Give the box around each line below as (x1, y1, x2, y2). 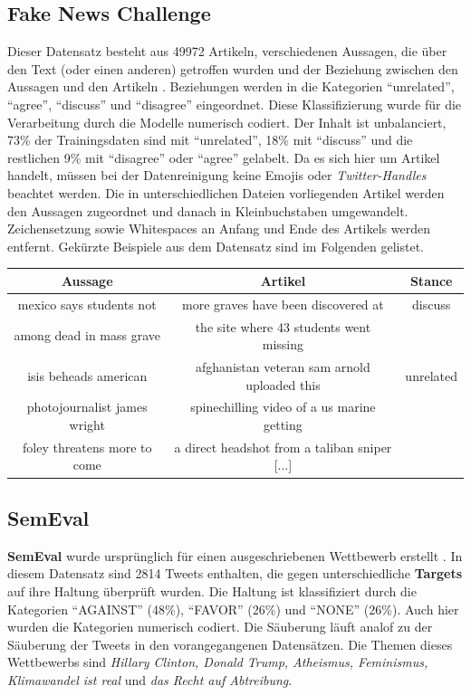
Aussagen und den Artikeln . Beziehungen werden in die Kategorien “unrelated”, (7, 77, 455, 96)
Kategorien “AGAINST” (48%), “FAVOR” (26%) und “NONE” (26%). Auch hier (7, 599, 459, 618)
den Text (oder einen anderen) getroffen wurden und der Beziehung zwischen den (7, 59, 458, 78)
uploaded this (245, 375, 321, 394)
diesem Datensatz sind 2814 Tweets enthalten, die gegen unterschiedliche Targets (7, 564, 463, 583)
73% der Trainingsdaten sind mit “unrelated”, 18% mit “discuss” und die (7, 130, 413, 149)
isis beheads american (27, 366, 148, 385)
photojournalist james (26, 397, 148, 416)
